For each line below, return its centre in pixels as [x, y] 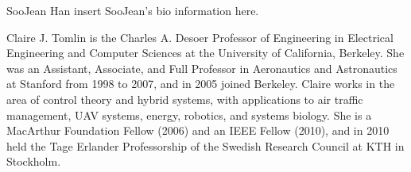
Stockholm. [34, 161]
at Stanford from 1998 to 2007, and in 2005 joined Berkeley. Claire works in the [201, 84]
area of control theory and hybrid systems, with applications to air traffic [185, 99]
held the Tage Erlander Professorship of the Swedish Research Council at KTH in [205, 145]
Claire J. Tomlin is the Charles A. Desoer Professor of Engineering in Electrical [200, 37]
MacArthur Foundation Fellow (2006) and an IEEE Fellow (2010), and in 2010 [198, 130]
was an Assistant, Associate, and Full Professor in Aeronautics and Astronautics [202, 68]
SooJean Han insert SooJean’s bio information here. [133, 10]
